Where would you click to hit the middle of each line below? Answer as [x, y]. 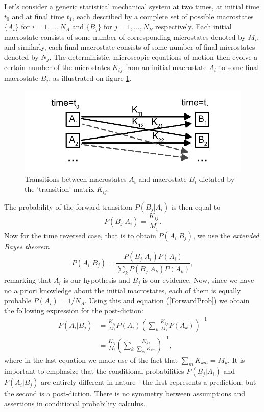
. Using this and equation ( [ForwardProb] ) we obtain [167, 300]
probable [18, 300]
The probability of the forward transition [68, 206]
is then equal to [196, 206]
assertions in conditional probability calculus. [75, 403]
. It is [236, 360]
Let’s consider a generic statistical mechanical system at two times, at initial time [132, 6]
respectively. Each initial [194, 26]
